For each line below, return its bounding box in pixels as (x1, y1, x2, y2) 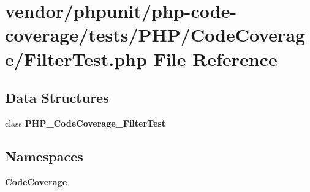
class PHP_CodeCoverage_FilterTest (5, 116, 165, 129)
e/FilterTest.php (5, 46, 147, 71)
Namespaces (5, 146, 83, 165)
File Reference (153, 46, 278, 71)
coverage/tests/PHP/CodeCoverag (5, 22, 306, 47)
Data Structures (5, 88, 109, 107)
